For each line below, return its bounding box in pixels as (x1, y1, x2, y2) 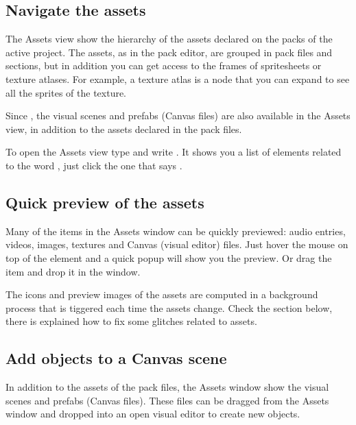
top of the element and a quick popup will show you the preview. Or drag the (5, 250, 332, 265)
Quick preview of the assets (5, 191, 204, 212)
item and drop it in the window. (5, 264, 141, 278)
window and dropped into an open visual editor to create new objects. (5, 406, 300, 421)
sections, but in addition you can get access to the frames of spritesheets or (5, 58, 322, 73)
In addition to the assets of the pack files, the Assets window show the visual (5, 380, 329, 394)
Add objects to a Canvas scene (5, 348, 227, 369)
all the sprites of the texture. (5, 85, 127, 99)
